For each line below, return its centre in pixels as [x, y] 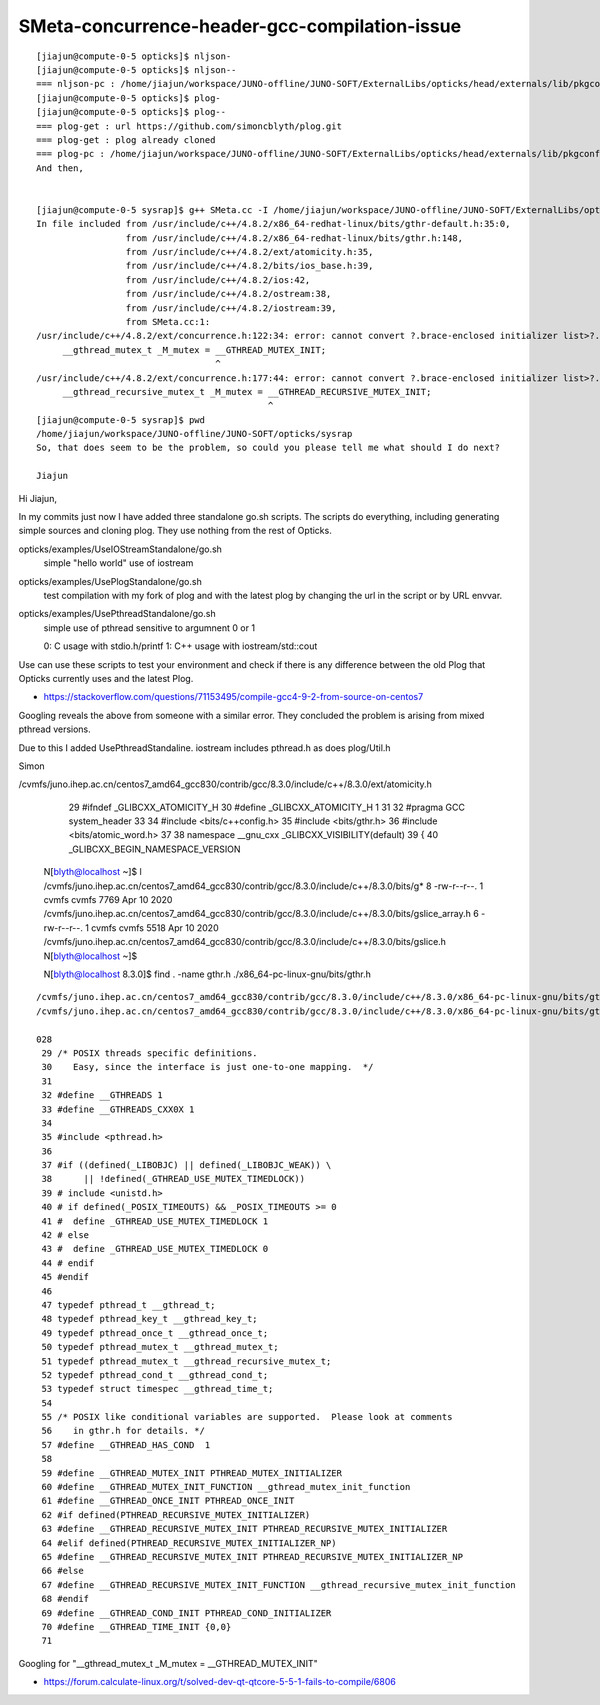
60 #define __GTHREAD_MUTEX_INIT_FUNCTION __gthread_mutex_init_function [226, 1487]
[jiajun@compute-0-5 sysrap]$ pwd [120, 419]
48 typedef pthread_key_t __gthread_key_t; [150, 1319]
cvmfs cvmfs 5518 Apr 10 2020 [155, 927]
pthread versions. [55, 729]
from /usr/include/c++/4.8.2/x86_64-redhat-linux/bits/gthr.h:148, [294, 238]
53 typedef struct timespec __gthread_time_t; [157, 1389]
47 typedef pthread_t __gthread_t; [128, 1304]
